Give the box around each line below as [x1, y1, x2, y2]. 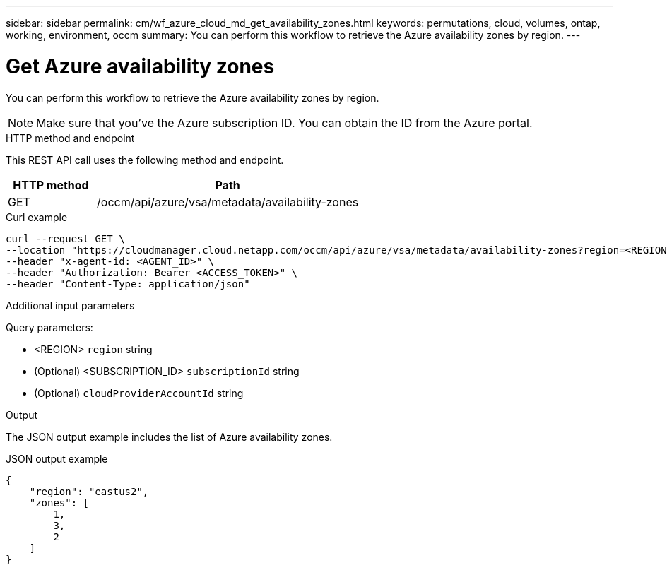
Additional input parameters [6, 299, 135, 311]
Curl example [6, 210, 68, 223]
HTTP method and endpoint [6, 131, 135, 144]
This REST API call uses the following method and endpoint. [6, 153, 284, 166]
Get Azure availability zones [6, 54, 275, 78]
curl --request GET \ [6, 232, 125, 244]
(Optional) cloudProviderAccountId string [34, 386, 244, 399]
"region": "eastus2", [29, 485, 149, 497]
